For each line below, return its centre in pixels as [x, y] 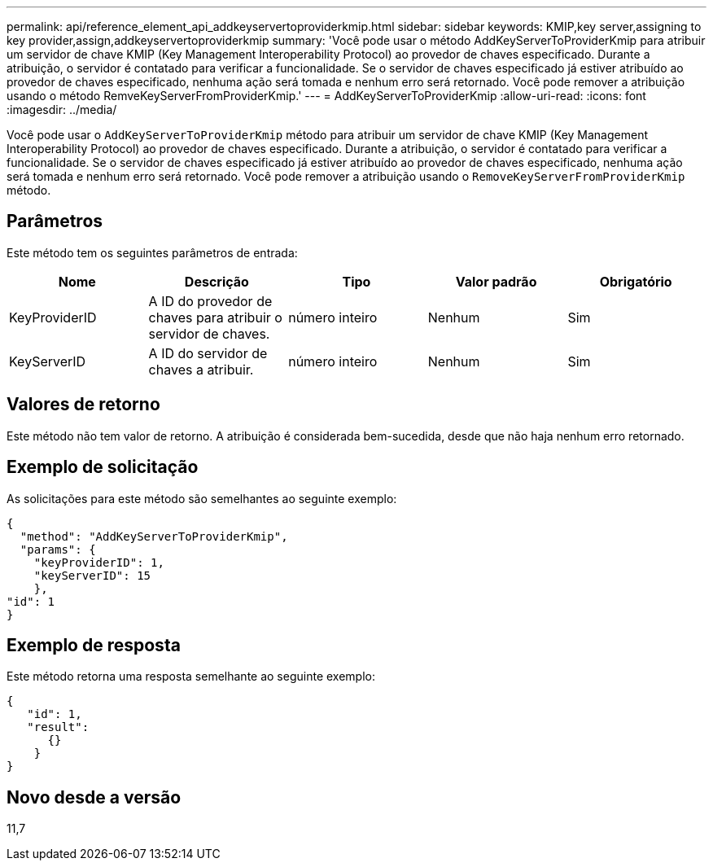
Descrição [217, 281]
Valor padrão [496, 281]
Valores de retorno [83, 405]
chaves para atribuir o [215, 317]
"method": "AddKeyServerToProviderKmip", [154, 536]
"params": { [58, 549]
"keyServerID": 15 [92, 575]
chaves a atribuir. [201, 369]
